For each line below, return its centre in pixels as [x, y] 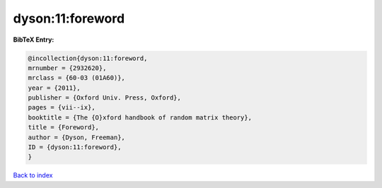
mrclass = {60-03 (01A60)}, [76, 78]
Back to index [33, 175]
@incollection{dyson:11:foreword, [88, 58]
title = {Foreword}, [63, 128]
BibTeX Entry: [34, 40]
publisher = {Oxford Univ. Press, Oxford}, [105, 98]
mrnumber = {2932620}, [67, 68]
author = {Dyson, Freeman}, [76, 137]
